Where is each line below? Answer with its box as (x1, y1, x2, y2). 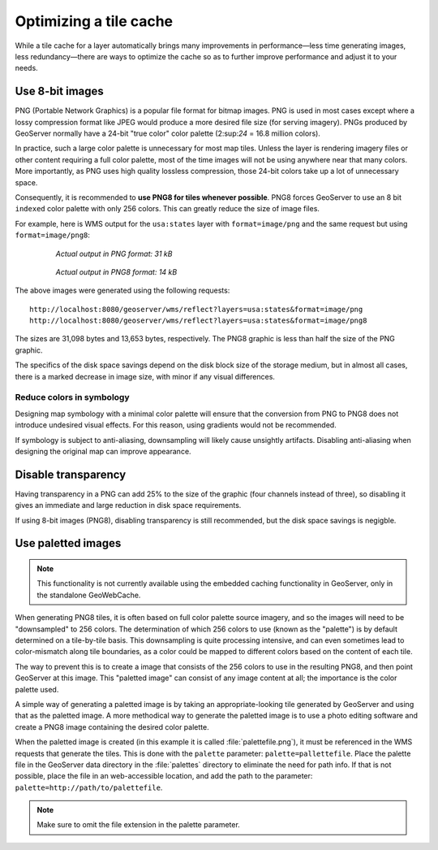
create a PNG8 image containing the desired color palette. (15, 722, 210, 731)
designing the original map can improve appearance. (15, 446, 191, 456)
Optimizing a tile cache (15, 12, 174, 30)
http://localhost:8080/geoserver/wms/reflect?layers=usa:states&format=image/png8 (29, 316, 367, 325)
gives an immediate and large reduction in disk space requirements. (15, 501, 242, 510)
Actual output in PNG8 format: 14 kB (55, 267, 178, 276)
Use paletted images (15, 536, 122, 550)
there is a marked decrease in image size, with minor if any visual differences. (15, 371, 276, 381)
